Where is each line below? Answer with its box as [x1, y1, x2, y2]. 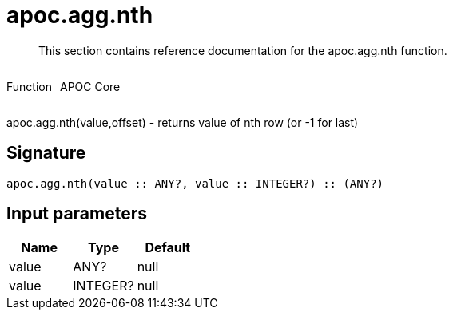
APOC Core [59, 79, 121, 93]
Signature [6, 143, 86, 164]
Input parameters [6, 203, 148, 224]
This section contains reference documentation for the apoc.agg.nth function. [38, 43, 447, 57]
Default [145, 239, 191, 256]
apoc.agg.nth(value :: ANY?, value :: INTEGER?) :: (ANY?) [6, 176, 384, 190]
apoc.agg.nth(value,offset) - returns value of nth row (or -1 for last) [6, 115, 359, 129]
